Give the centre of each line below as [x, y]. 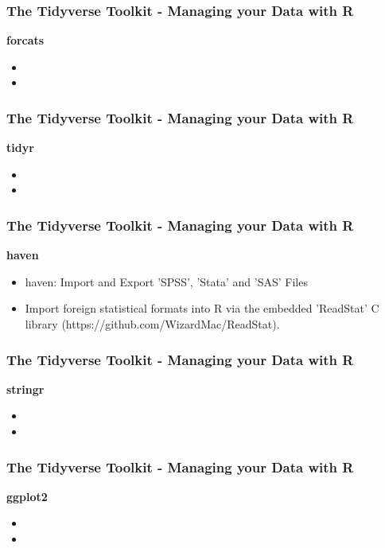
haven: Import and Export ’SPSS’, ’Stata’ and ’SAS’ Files [166, 281]
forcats [25, 40]
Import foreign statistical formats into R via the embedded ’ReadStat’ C [202, 308]
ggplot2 [27, 496]
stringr [25, 389]
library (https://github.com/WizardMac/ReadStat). [152, 324]
